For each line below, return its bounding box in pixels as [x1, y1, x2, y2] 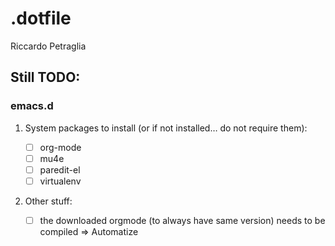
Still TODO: [10, 69, 81, 86]
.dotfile [10, 7, 72, 30]
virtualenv [39, 175, 82, 187]
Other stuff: [24, 195, 73, 207]
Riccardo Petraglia [10, 40, 87, 52]
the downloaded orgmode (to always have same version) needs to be [39, 214, 326, 226]
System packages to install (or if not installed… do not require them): [24, 122, 308, 134]
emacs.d [10, 99, 54, 113]
